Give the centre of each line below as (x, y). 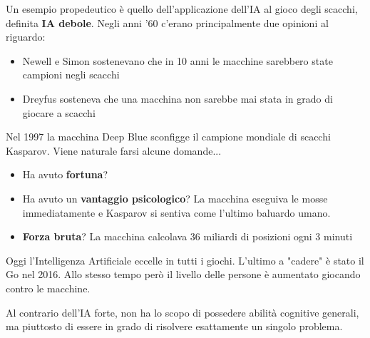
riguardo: (26, 37)
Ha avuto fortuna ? (65, 174)
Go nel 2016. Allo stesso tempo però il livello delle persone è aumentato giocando (183, 274)
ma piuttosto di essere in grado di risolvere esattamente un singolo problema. (174, 326)
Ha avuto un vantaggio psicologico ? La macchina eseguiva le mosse (175, 198)
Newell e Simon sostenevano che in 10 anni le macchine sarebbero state (178, 60)
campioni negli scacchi (71, 75)
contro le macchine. (48, 288)
